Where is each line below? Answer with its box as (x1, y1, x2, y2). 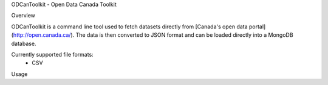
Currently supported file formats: (11, 51, 94, 58)
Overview (11, 12, 36, 19)
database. (11, 40, 36, 47)
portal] (249, 23, 266, 30)
